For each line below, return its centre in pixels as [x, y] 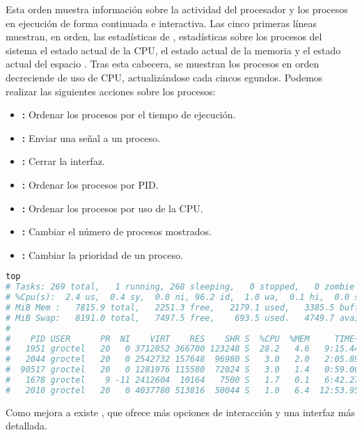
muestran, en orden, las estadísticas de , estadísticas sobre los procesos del [164, 37]
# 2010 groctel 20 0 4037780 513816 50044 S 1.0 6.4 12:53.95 [183, 390]
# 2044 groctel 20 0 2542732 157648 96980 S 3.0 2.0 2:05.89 [183, 359]
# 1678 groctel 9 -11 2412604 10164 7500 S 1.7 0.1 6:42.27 [183, 380]
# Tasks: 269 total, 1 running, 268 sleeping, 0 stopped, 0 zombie [180, 287]
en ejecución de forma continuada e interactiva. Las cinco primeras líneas [161, 23]
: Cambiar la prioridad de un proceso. [102, 254]
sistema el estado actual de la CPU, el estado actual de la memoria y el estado [173, 50]
